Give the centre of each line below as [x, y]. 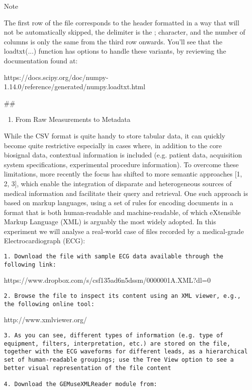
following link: [30, 264]
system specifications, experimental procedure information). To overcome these [121, 164]
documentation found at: [41, 60]
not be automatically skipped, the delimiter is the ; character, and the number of [125, 32]
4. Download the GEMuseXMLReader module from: [81, 384]
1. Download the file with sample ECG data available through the [114, 257]
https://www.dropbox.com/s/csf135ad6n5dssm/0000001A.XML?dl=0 [107, 280]
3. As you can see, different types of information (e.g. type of [114, 335]
